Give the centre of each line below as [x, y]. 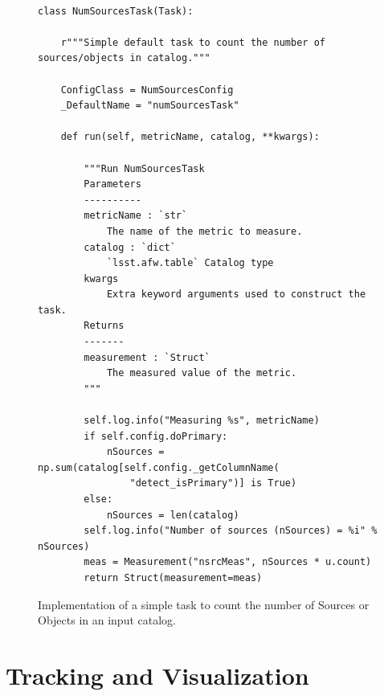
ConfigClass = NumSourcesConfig [147, 90]
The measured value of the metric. [202, 373]
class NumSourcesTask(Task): [116, 11]
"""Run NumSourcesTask [144, 168]
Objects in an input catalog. [107, 620]
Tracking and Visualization [157, 675]
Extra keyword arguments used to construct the [236, 295]
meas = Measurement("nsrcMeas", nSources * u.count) [228, 562]
